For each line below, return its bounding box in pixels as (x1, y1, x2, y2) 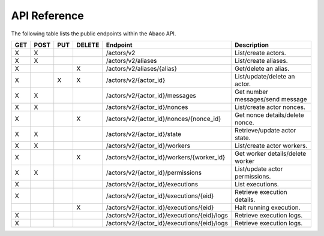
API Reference (11, 9, 84, 22)
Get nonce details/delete (235, 111, 304, 119)
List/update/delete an (235, 72, 295, 80)
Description (235, 41, 269, 49)
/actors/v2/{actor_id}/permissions (106, 168, 202, 177)
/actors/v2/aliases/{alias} (106, 64, 177, 72)
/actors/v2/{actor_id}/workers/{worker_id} (106, 153, 226, 161)
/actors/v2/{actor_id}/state (106, 129, 182, 138)
